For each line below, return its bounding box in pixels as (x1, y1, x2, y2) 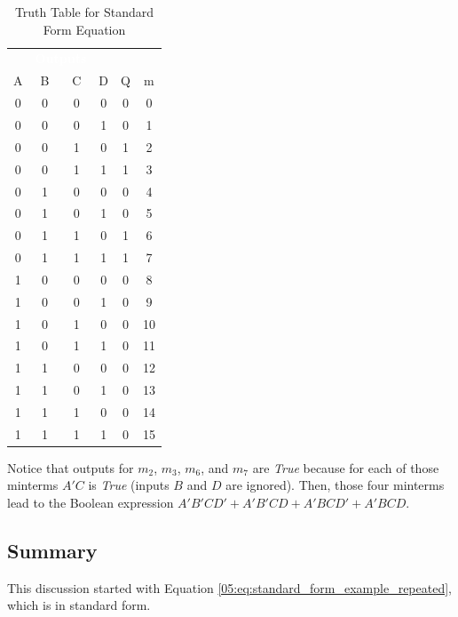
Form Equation (43, 20, 126, 38)
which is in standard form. (7, 596, 151, 614)
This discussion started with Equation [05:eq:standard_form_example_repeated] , (7, 578, 452, 597)
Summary (7, 537, 98, 565)
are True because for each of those (252, 458, 439, 477)
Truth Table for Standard (14, 3, 154, 20)
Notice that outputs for (7, 458, 134, 477)
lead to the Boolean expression (7, 493, 174, 512)
